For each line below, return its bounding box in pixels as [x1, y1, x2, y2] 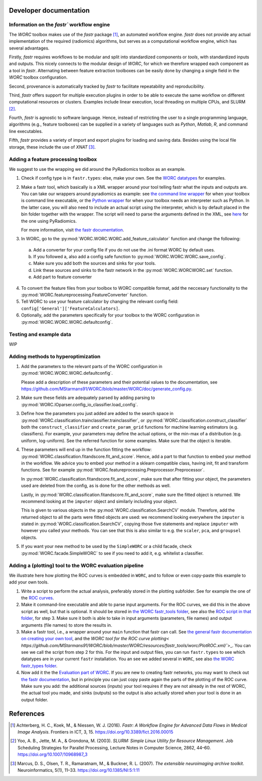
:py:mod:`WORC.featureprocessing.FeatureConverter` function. [21, 292, 148, 298]
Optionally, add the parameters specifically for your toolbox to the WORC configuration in [21, 312, 200, 318]
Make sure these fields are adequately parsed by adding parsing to [21, 395, 155, 400]
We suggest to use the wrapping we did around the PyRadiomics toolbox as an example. [9, 166, 186, 172]
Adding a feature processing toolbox [9, 156, 97, 163]
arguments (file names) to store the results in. [21, 622, 113, 628]
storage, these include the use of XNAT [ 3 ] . [9, 144, 96, 150]
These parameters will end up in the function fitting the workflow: [21, 447, 152, 452]
